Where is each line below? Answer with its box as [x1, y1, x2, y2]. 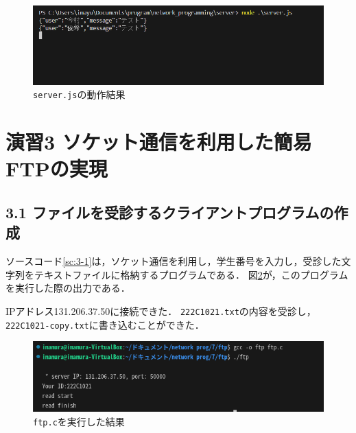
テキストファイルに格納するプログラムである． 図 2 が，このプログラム [34, 267, 348, 281]
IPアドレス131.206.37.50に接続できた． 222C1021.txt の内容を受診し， [5, 304, 316, 318]
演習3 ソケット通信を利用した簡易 [5, 128, 312, 156]
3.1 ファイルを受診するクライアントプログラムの [5, 202, 334, 223]
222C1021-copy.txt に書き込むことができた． [5, 317, 204, 331]
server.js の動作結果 [33, 87, 126, 102]
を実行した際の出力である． [5, 281, 130, 295]
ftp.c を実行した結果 [33, 414, 125, 428]
